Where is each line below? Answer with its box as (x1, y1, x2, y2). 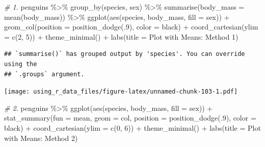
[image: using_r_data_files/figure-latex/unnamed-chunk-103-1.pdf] (4, 88, 238, 96)
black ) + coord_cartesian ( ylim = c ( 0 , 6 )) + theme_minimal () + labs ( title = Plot (4, 123, 261, 133)
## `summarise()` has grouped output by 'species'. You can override (4, 50, 245, 58)
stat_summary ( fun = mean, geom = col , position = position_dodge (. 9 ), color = (4, 112, 256, 123)
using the (4, 60, 37, 68)
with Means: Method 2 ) (4, 132, 78, 143)
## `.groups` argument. (4, 70, 85, 78)
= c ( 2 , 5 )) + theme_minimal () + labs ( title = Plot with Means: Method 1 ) (4, 31, 238, 42)
